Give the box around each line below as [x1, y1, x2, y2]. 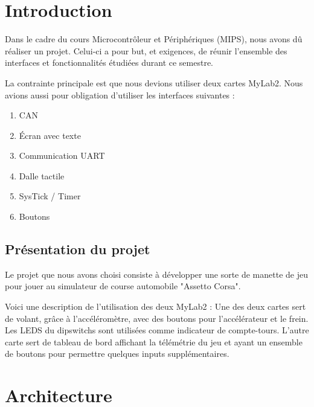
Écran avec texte [19, 129, 81, 141]
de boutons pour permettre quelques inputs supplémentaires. [5, 347, 229, 360]
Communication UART [19, 149, 105, 162]
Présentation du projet [5, 240, 150, 258]
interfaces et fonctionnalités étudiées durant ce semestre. [5, 56, 214, 69]
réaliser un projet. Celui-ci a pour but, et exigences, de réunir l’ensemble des [5, 44, 287, 57]
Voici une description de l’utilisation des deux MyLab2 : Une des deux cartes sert [5, 300, 306, 313]
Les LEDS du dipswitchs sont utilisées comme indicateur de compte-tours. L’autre [5, 324, 309, 336]
